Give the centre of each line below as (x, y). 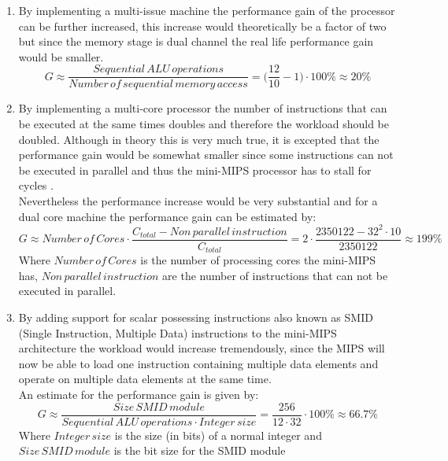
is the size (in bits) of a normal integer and (218, 435)
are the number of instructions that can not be (275, 275)
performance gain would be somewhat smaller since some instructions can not (206, 155)
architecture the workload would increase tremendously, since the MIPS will (202, 348)
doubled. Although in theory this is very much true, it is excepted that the (199, 139)
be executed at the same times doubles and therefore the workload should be (204, 124)
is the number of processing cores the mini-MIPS (258, 260)
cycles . (36, 185)
